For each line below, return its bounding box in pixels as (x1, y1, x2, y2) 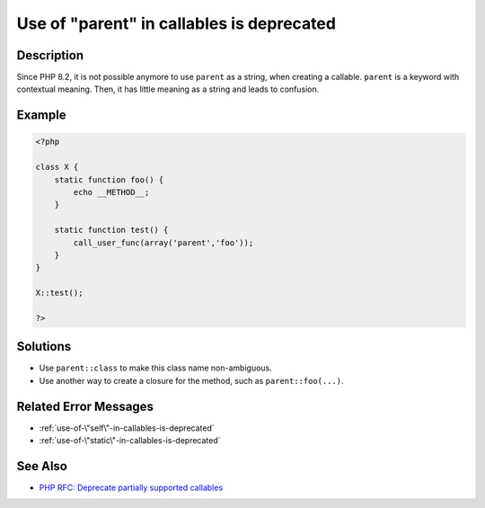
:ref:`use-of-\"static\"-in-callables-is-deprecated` (39, 435, 221, 446)
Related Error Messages (16, 398, 154, 414)
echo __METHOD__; (73, 187, 150, 198)
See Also (16, 459, 67, 474)
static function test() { (54, 225, 169, 236)
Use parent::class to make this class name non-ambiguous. (39, 362, 273, 373)
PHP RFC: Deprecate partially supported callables (39, 482, 224, 494)
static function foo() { (54, 174, 164, 184)
